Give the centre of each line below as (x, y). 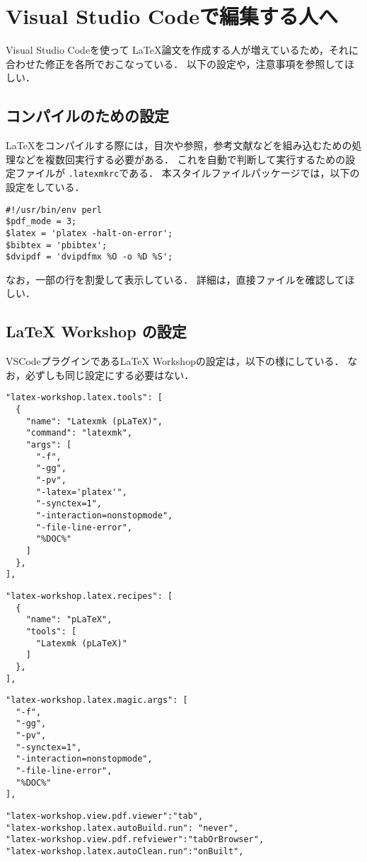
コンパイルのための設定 (87, 116)
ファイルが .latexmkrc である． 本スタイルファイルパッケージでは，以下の (187, 173)
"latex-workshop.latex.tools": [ (84, 398)
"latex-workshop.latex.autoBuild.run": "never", (122, 828)
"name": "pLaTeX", (69, 620)
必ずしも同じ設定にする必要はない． (110, 374)
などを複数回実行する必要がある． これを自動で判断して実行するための (180, 159)
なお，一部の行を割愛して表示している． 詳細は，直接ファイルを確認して (175, 279)
